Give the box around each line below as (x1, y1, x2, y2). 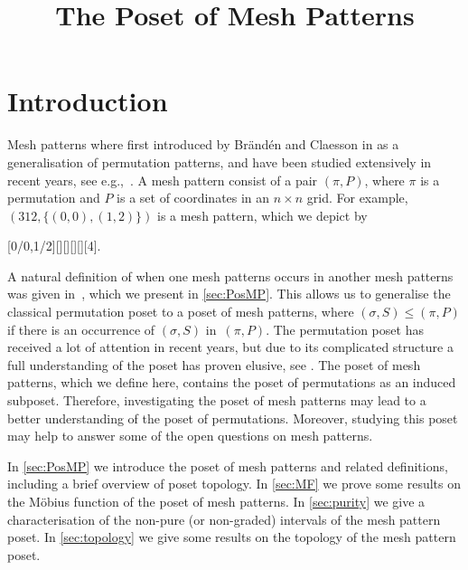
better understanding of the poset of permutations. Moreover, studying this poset (7, 408, 458, 427)
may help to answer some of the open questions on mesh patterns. (7, 426, 373, 445)
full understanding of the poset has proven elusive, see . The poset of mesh (7, 355, 421, 374)
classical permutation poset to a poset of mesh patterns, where (7, 302, 354, 321)
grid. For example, (306, 188, 408, 207)
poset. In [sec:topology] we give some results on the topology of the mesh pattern (7, 527, 456, 546)
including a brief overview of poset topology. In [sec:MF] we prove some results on (7, 474, 462, 493)
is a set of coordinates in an (117, 188, 270, 207)
